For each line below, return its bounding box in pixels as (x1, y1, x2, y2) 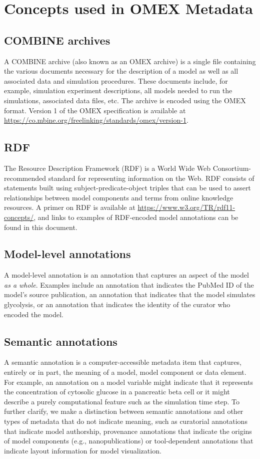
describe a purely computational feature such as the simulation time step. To (4, 396, 240, 406)
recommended (4, 172, 46, 183)
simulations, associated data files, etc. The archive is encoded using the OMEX (4, 95, 246, 105)
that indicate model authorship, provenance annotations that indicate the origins (4, 425, 252, 436)
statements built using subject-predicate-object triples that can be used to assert (4, 182, 251, 193)
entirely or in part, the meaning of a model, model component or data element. (4, 367, 246, 377)
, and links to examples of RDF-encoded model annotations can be (33, 211, 238, 222)
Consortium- (212, 162, 251, 173)
